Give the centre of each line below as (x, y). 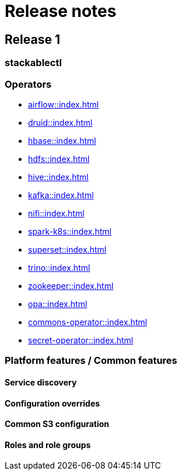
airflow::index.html (64, 104)
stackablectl (33, 63)
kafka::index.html (61, 195)
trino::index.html (59, 267)
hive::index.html (58, 177)
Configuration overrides (52, 403)
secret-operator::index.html (81, 340)
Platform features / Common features (91, 361)
